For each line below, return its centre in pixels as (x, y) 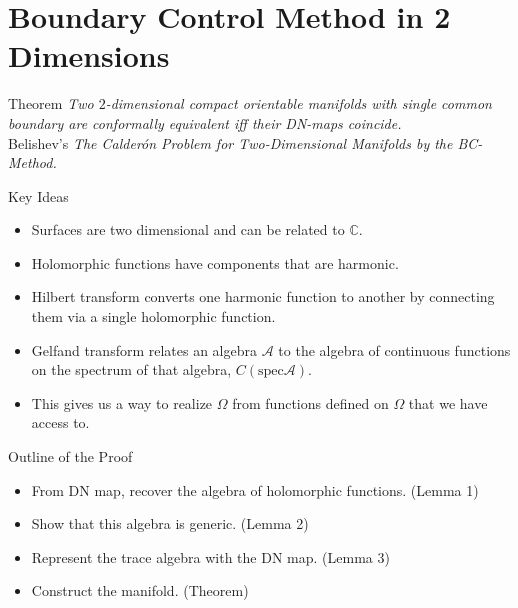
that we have (448, 402)
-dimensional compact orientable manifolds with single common (298, 103)
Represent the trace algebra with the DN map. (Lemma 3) (210, 556)
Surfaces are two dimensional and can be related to (188, 229)
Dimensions (89, 55)
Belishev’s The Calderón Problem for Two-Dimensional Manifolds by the (230, 142)
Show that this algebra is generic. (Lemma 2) (170, 523)
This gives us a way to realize (122, 402)
